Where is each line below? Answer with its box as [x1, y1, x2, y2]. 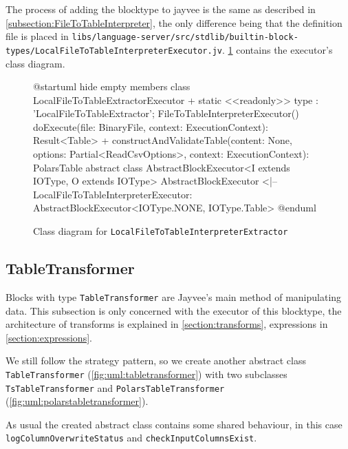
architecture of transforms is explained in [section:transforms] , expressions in [6, 317, 328, 331]
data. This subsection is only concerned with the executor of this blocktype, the [6, 303, 342, 317]
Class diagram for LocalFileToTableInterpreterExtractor [33, 224, 288, 238]
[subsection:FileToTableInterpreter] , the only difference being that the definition [6, 15, 342, 30]
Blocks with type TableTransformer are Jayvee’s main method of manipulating [6, 289, 342, 304]
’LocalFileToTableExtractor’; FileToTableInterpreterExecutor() [33, 106, 299, 121]
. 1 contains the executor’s [222, 42, 333, 56]
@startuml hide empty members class [33, 79, 191, 94]
